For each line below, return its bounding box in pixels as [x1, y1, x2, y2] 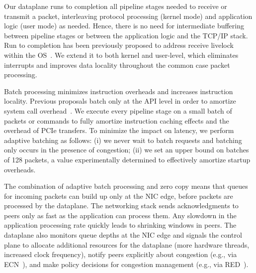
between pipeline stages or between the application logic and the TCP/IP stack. [4, 30, 248, 40]
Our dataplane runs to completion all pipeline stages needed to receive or [4, 1, 227, 11]
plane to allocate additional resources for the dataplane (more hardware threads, [4, 239, 250, 250]
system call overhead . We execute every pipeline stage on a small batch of [4, 105, 232, 116]
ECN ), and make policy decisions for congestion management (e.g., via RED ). [4, 259, 249, 269]
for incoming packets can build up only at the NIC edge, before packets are [4, 190, 233, 201]
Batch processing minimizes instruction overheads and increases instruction [4, 86, 233, 96]
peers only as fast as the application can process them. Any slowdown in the [4, 210, 237, 220]
